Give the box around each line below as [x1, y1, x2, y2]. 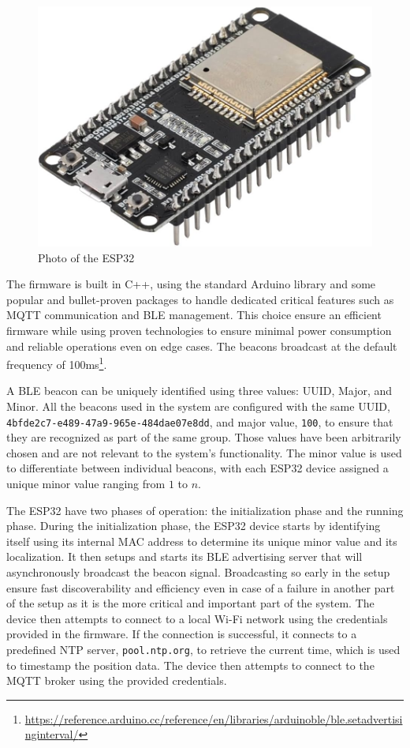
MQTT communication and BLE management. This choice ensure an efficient [6, 306, 382, 323]
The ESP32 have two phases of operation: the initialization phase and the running [6, 502, 404, 518]
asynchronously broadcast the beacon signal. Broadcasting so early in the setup [6, 564, 390, 580]
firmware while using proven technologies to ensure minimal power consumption [6, 321, 392, 338]
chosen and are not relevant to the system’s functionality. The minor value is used [6, 444, 402, 460]
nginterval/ [24, 726, 79, 742]
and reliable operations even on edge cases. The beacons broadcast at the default [6, 337, 397, 354]
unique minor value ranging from [6, 475, 166, 492]
